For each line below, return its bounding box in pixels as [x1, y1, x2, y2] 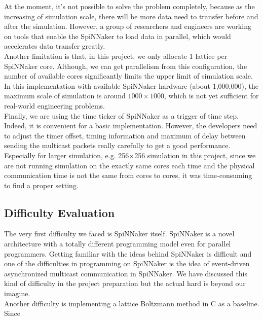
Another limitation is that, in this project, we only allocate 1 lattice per [4, 50, 228, 61]
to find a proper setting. [4, 180, 79, 190]
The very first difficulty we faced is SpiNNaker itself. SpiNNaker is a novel [4, 228, 235, 239]
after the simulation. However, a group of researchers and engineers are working [4, 21, 251, 31]
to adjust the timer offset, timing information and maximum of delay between [4, 130, 246, 140]
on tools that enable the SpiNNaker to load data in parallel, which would [4, 30, 231, 41]
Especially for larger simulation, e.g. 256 [4, 150, 129, 160]
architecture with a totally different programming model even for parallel [4, 238, 231, 249]
